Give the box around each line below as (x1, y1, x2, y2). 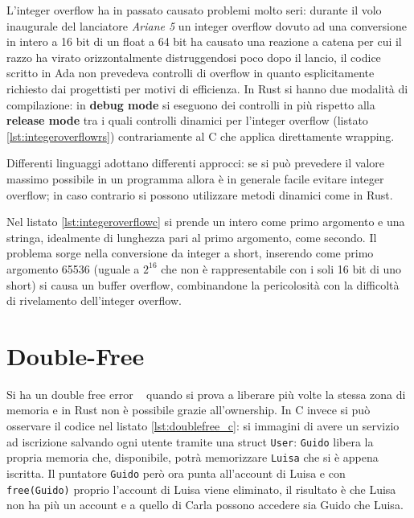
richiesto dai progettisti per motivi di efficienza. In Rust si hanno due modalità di (6, 80, 408, 97)
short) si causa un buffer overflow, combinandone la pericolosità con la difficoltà (6, 276, 400, 293)
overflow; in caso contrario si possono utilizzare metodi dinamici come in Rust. (6, 186, 393, 203)
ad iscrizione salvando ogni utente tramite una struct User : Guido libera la (6, 433, 374, 450)
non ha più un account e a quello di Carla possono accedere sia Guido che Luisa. (6, 496, 404, 513)
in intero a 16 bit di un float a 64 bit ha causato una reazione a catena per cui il (6, 33, 402, 50)
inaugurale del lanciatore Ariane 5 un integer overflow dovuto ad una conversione (6, 17, 407, 34)
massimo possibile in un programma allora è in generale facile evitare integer (6, 170, 384, 187)
